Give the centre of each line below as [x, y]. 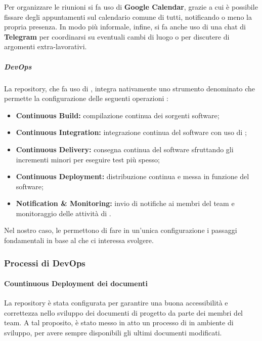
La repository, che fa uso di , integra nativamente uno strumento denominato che [130, 88]
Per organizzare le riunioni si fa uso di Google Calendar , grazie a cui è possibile [131, 7]
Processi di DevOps [45, 263]
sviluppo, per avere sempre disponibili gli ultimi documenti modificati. [113, 333]
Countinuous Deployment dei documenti [76, 283]
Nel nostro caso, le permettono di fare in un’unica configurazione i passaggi [121, 230]
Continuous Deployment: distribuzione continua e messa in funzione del [133, 176]
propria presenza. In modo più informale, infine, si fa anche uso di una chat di [125, 27]
